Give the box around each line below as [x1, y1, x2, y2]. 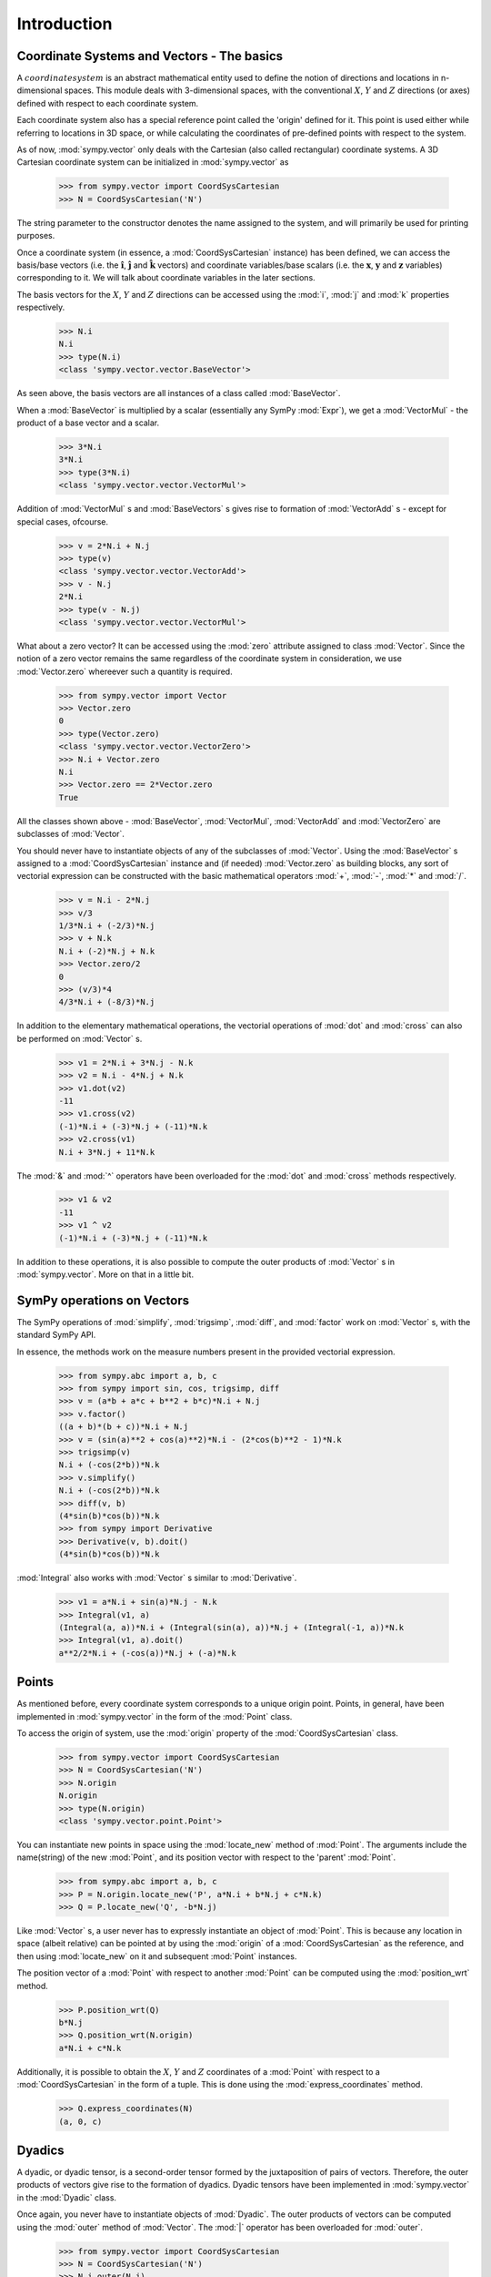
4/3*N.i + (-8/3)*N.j [58, 997, 155, 1007]
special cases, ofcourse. [16, 516, 109, 527]
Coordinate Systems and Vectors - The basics [16, 48, 284, 64]
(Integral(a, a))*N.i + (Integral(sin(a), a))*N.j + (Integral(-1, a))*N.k [58, 1622, 405, 1632]
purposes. [16, 230, 55, 241]
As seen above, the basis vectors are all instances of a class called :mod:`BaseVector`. [16, 388, 341, 399]
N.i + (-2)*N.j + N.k [58, 945, 155, 956]
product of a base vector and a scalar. [16, 417, 160, 428]
